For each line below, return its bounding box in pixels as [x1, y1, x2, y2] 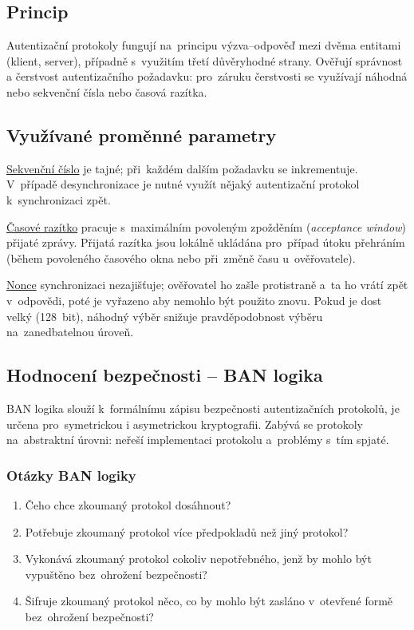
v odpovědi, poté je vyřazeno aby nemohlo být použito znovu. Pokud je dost [6, 291, 382, 308]
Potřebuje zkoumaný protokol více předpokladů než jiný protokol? [25, 523, 349, 540]
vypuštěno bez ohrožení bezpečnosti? [25, 565, 207, 582]
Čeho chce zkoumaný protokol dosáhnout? [25, 496, 231, 513]
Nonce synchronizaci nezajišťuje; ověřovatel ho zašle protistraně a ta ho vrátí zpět [6, 276, 408, 293]
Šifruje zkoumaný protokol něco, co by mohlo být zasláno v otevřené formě [25, 592, 393, 609]
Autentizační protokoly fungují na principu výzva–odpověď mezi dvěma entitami [6, 37, 401, 53]
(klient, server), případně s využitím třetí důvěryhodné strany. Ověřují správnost [6, 52, 403, 69]
